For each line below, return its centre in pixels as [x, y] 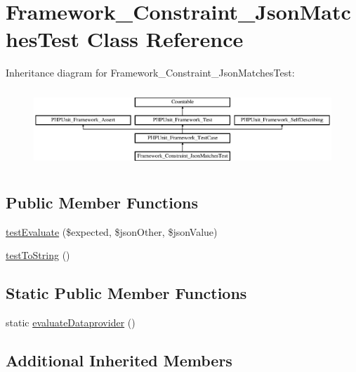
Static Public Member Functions [126, 293]
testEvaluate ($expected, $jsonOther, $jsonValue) [112, 231]
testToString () [38, 255]
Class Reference [165, 39]
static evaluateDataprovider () [71, 323]
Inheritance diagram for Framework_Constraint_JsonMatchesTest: [150, 73]
